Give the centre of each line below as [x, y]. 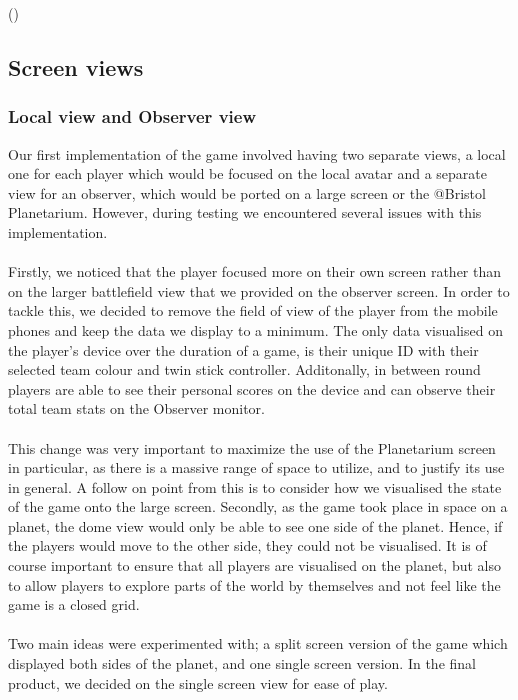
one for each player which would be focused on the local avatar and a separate [248, 173]
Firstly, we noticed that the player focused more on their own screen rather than [255, 271]
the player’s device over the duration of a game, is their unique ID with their [243, 349]
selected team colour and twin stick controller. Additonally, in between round [244, 369]
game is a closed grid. [74, 604]
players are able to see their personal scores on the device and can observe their [252, 388]
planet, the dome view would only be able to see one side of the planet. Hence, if [255, 525]
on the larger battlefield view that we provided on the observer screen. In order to [259, 290]
